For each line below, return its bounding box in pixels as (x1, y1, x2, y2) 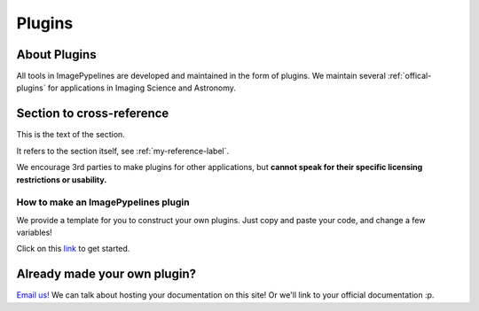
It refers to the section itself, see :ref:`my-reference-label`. (16, 145, 230, 156)
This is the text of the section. (16, 129, 126, 140)
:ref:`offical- (387, 71, 432, 82)
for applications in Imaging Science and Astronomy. (47, 82, 237, 93)
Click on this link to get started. (16, 244, 130, 254)
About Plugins (16, 47, 97, 62)
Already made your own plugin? (16, 267, 197, 282)
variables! (16, 227, 52, 238)
